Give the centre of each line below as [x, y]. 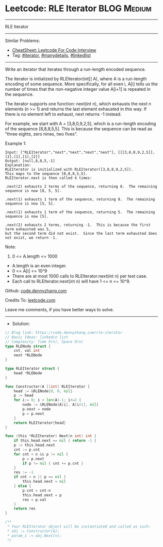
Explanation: [18, 165]
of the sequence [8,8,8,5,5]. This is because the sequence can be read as [79, 129]
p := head [24, 396]
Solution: [21, 324]
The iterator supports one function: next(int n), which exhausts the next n [78, 103]
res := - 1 [24, 472]
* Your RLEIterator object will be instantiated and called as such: [79, 527]
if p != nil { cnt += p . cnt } [53, 463]
